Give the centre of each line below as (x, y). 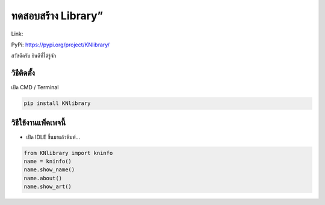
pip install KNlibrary (57, 103)
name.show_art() (48, 187)
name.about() (43, 178)
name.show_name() (49, 170)
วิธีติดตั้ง (23, 73)
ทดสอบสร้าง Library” (57, 16)
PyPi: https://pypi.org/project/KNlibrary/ (60, 45)
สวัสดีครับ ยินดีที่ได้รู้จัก (34, 56)
